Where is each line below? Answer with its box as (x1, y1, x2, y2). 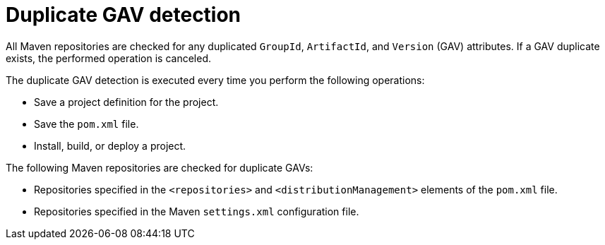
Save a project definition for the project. (34, 95, 219, 108)
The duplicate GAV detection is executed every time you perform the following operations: (6, 73, 425, 86)
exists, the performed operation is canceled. (6, 52, 211, 64)
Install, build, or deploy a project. (34, 139, 186, 152)
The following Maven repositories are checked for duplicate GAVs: (6, 161, 313, 174)
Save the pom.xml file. (34, 117, 139, 130)
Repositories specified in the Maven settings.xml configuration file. (34, 205, 359, 217)
